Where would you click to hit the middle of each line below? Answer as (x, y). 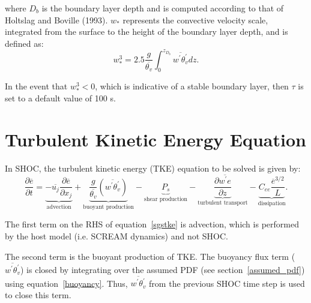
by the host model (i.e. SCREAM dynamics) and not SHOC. (116, 236)
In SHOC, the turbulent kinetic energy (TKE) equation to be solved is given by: (153, 168)
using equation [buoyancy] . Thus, (66, 283)
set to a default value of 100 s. (60, 97)
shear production (166, 199)
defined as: (24, 43)
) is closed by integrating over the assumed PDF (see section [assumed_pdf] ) (162, 269)
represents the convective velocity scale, (195, 19)
